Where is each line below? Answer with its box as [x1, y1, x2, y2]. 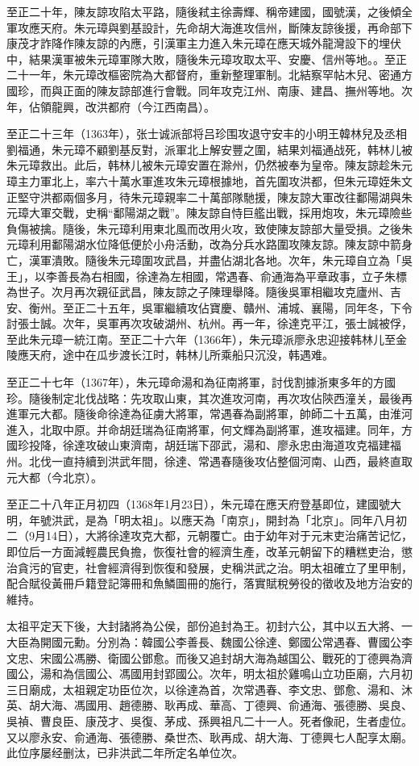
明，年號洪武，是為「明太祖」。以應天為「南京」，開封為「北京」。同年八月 [6, 511, 396, 528]
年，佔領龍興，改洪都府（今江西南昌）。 [6, 98, 215, 115]
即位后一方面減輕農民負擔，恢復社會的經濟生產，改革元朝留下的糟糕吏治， [6, 543, 401, 559]
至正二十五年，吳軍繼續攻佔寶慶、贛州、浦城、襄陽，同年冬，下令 [62, 299, 413, 316]
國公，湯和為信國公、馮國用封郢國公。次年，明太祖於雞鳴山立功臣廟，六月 [6, 665, 401, 682]
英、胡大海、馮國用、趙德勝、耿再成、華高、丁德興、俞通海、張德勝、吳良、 [6, 697, 413, 714]
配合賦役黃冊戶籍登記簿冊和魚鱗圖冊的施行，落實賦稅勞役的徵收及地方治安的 [6, 575, 413, 592]
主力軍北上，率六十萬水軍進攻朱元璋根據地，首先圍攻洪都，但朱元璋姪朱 [17, 172, 401, 189]
